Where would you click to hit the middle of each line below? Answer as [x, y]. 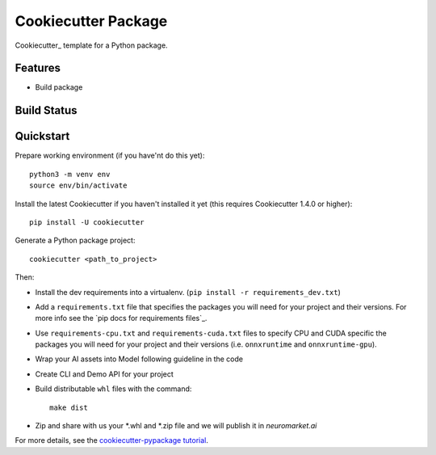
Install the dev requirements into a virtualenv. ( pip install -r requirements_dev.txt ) [188, 292]
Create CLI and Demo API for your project [104, 374]
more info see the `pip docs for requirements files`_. [121, 318]
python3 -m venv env [70, 174]
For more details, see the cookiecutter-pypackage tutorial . [112, 440]
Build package [59, 87]
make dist [69, 407]
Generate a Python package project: [75, 240]
